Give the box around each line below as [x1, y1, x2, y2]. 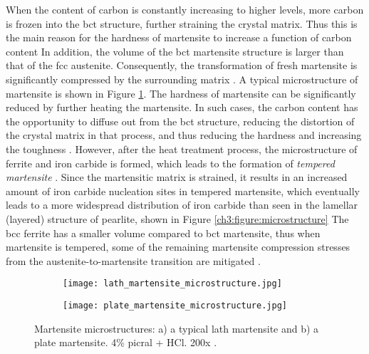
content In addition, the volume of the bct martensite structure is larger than [6, 43, 344, 58]
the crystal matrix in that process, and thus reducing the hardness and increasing [6, 127, 362, 142]
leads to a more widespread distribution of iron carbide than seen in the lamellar [6, 197, 358, 212]
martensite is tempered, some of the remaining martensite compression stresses [6, 239, 350, 254]
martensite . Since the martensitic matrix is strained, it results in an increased [6, 170, 348, 184]
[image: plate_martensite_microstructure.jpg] [63, 300, 287, 311]
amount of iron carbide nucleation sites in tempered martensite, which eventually [6, 183, 360, 198]
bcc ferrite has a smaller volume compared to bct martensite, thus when [6, 225, 321, 240]
